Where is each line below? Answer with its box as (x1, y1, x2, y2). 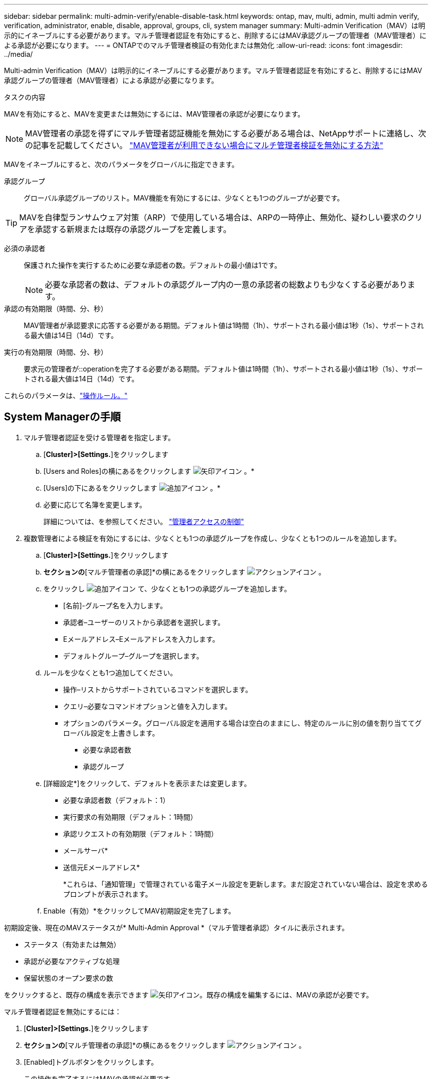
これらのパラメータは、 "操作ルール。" (4, 391, 128, 400)
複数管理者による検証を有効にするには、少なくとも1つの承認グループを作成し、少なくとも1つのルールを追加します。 (24, 534, 401, 542)
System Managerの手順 (4, 411, 121, 423)
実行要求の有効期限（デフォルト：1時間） (63, 812, 197, 821)
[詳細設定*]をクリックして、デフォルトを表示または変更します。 (43, 779, 251, 788)
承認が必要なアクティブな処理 (24, 956, 120, 965)
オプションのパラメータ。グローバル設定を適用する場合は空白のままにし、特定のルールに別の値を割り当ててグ (63, 718, 422, 727)
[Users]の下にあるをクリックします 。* (43, 483, 221, 492)
